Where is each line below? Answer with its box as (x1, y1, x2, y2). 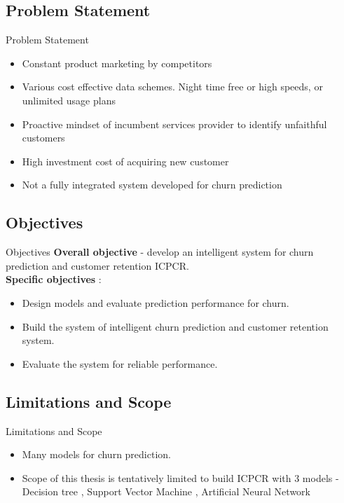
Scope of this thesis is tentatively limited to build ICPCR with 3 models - (22, 470, 339, 485)
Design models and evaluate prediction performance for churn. (22, 295, 289, 310)
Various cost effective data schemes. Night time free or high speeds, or (22, 79, 323, 94)
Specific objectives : (6, 272, 102, 287)
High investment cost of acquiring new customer (22, 153, 229, 168)
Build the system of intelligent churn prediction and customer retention (22, 319, 329, 333)
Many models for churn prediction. (22, 447, 171, 462)
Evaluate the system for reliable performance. (22, 356, 218, 371)
